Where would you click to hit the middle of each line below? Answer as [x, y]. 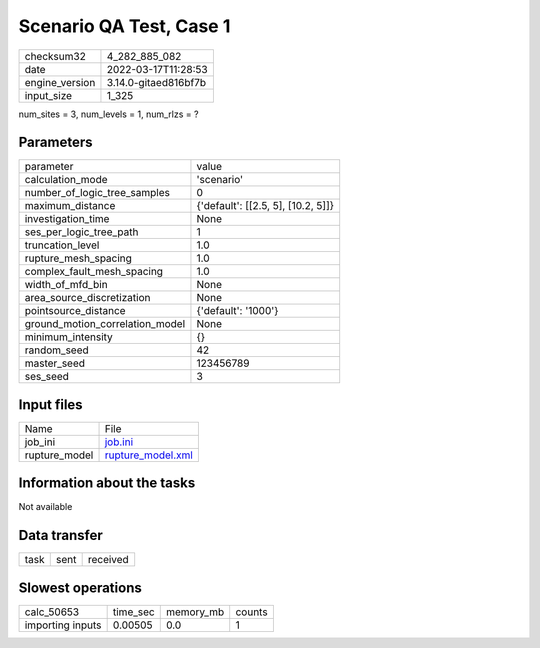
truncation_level [62, 245]
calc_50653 [52, 612]
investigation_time [67, 219]
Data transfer [61, 535]
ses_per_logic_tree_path [81, 232]
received [108, 560]
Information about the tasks [107, 483]
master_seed [54, 363]
